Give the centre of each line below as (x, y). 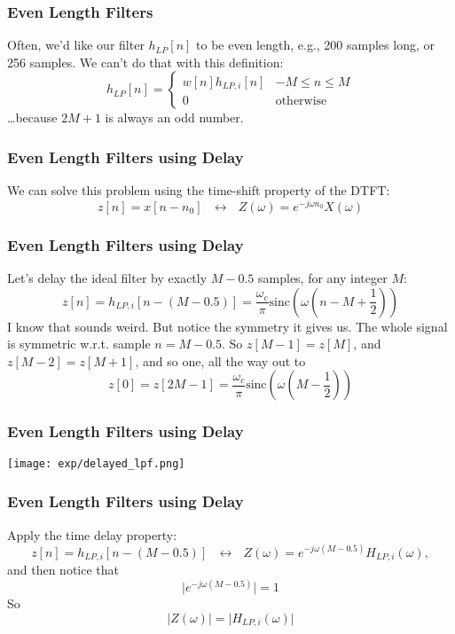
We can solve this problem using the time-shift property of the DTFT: (199, 190)
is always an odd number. (174, 117)
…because (32, 117)
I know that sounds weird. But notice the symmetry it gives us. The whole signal (227, 326)
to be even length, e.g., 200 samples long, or (315, 45)
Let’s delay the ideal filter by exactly (107, 278)
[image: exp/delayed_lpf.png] (96, 463)
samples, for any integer (323, 278)
